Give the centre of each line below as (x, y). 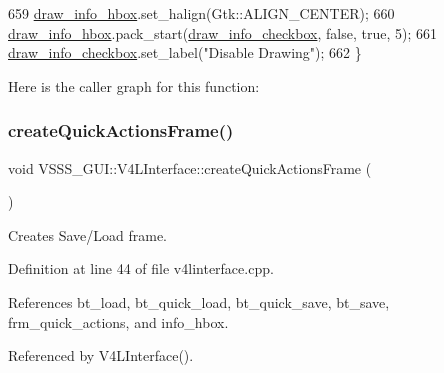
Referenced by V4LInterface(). (101, 355)
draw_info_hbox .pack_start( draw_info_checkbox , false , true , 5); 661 (222, 32)
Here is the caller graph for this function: (134, 85)
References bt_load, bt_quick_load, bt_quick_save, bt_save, (199, 301)
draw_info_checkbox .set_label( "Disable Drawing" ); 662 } (185, 52)
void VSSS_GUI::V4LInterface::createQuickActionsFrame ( (190, 167)
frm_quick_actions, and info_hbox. (118, 321)
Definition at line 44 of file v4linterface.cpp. (141, 268)
